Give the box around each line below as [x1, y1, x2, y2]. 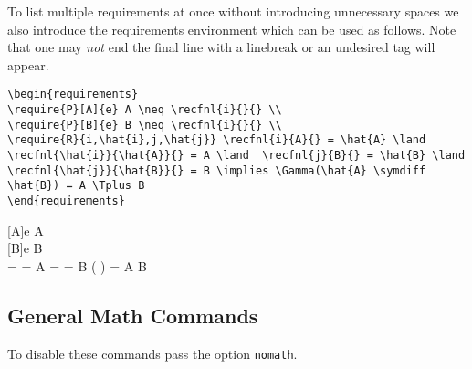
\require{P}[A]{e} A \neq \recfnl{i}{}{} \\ [7, 103, 282, 117]
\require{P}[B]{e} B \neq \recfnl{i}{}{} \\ [7, 118, 282, 132]
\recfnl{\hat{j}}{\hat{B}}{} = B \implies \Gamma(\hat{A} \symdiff [7, 163, 426, 177]
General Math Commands [7, 300, 258, 329]
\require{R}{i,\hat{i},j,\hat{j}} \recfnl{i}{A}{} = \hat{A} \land [7, 133, 426, 147]
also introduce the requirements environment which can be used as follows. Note [7, 19, 456, 38]
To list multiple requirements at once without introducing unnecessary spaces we [7, 2, 459, 20]
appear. [7, 55, 49, 74]
